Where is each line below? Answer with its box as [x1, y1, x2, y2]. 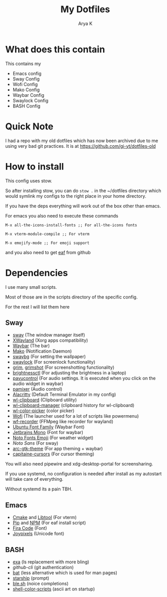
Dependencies [5, 267, 68, 279]
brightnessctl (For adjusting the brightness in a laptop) [12, 370, 126, 376]
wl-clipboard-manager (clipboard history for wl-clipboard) [12, 402, 135, 409]
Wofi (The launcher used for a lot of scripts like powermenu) [12, 413, 139, 419]
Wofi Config [12, 81, 38, 87]
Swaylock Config [12, 97, 49, 103]
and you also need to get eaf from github [5, 249, 91, 255]
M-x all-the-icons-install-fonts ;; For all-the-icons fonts [5, 223, 138, 228]
